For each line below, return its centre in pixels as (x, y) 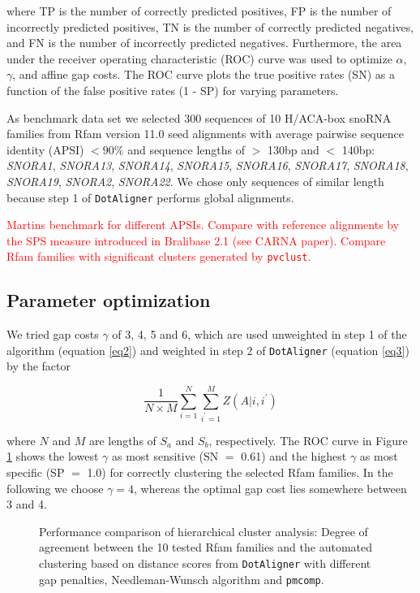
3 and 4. (27, 504)
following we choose (55, 488)
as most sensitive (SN (165, 456)
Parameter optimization (109, 300)
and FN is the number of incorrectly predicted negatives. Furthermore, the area (204, 43)
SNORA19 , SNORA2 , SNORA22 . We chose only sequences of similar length (195, 181)
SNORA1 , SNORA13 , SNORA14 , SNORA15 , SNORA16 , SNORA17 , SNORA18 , (208, 165)
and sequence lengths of (186, 149)
